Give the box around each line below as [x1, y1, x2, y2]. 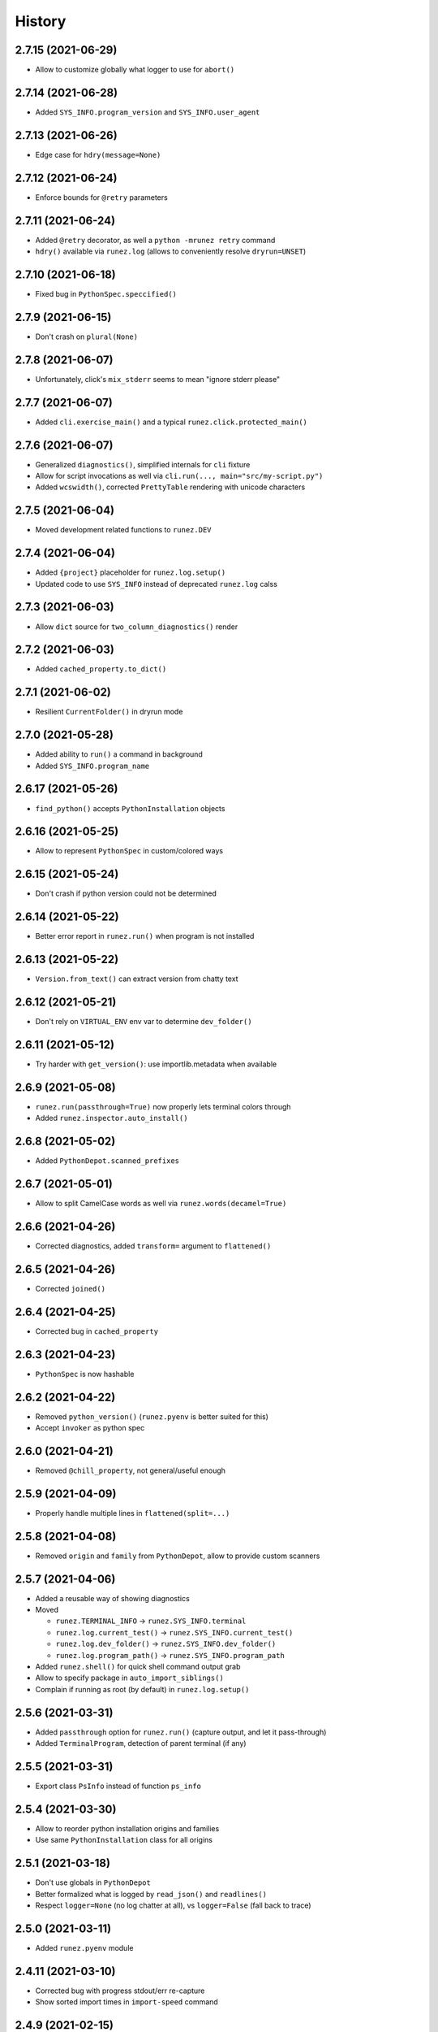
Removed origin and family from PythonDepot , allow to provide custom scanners [35, 1551, 320, 1561]
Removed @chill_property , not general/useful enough [35, 1465, 226, 1475]
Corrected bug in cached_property [35, 1326, 158, 1336]
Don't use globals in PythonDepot [35, 1878, 152, 1887]
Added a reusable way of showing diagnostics [35, 1593, 190, 1603]
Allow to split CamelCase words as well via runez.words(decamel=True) [35, 1199, 287, 1209]
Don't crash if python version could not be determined [35, 888, 217, 898]
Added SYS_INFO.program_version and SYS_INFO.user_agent [35, 106, 260, 117]
